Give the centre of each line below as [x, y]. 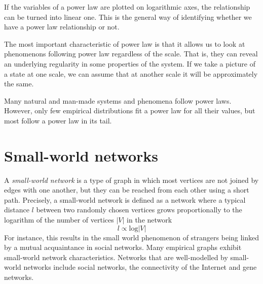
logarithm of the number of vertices [59, 220]
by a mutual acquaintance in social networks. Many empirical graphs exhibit [123, 247]
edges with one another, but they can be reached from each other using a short [127, 190]
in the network [149, 220]
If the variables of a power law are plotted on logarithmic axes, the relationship [127, 7]
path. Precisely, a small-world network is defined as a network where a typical [125, 199]
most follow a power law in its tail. [58, 120]
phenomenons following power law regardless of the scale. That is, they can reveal [131, 54]
